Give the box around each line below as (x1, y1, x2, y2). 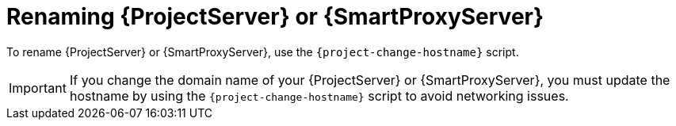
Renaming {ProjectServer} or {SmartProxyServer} (6, 3, 544, 30)
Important (9, 79, 67, 96)
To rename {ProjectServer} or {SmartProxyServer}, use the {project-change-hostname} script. (6, 44, 519, 59)
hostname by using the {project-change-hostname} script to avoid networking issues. (69, 87, 569, 104)
